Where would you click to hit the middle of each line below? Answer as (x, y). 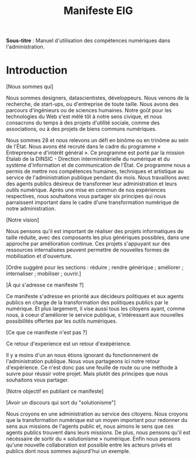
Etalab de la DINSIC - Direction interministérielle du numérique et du (88, 159)
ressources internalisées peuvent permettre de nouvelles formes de (88, 250)
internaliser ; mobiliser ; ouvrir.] (44, 274)
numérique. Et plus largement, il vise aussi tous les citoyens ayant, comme (96, 309)
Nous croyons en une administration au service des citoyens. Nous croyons (97, 414)
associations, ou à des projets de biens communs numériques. (81, 129)
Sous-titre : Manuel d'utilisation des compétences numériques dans (88, 41)
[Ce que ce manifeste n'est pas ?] (47, 333)
